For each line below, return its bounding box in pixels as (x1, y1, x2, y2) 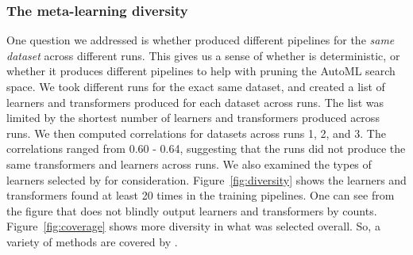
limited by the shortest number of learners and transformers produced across (6, 109, 380, 126)
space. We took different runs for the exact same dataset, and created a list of (6, 78, 385, 94)
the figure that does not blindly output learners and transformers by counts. (6, 202, 377, 219)
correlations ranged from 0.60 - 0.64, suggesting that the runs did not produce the (6, 140, 406, 157)
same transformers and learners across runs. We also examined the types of (6, 155, 372, 172)
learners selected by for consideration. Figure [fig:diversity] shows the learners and (6, 171, 407, 188)
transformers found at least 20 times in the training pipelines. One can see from (6, 187, 395, 204)
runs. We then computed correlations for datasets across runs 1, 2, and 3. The (6, 124, 386, 141)
